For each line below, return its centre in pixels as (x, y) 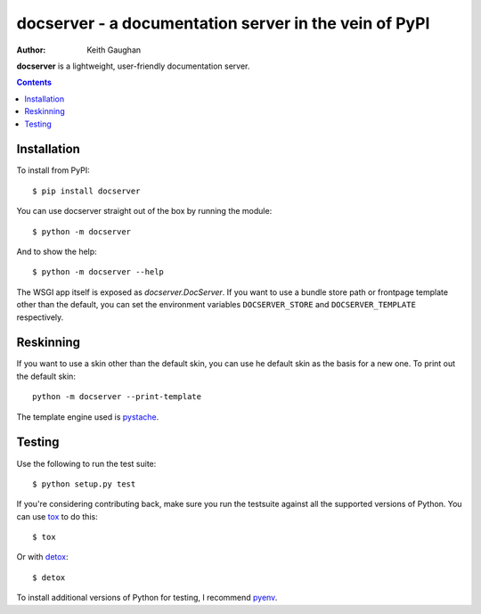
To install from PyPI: (53, 170)
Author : (31, 50)
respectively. (40, 317)
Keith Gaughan (114, 50)
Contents (34, 82)
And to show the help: (57, 251)
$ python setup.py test (84, 484)
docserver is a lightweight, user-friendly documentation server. (133, 66)
